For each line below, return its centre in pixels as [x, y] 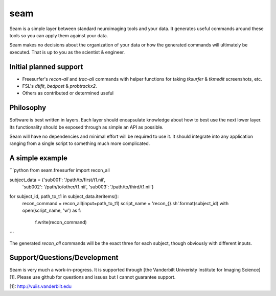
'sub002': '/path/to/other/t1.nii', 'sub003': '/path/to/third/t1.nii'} [88, 187]
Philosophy [28, 108]
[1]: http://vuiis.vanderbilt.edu [40, 286]
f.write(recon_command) [61, 222]
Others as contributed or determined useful [68, 93]
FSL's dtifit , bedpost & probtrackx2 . [60, 86]
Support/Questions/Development [64, 258]
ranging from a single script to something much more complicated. [80, 143]
